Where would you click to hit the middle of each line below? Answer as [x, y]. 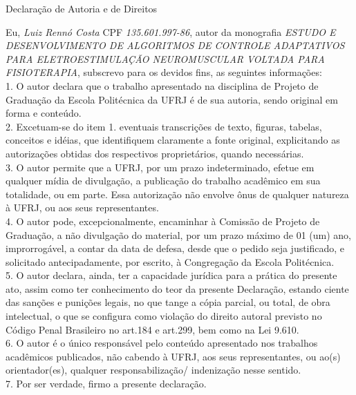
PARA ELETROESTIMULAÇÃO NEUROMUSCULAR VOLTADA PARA [165, 58]
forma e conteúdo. [44, 113]
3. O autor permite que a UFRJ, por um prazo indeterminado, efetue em [160, 167]
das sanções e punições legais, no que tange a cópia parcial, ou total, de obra [168, 302]
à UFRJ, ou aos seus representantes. [82, 208]
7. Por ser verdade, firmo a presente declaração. [106, 384]
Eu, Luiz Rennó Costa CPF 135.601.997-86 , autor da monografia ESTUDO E [171, 31]
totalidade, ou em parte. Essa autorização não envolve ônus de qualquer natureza [177, 194]
